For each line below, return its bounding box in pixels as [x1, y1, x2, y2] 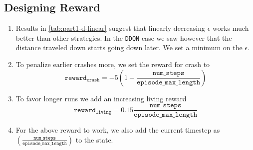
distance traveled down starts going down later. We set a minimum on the [15, 42, 243, 53]
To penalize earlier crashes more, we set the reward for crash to [15, 59, 210, 70]
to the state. [75, 134, 113, 145]
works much [212, 23, 249, 33]
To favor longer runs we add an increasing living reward [15, 93, 187, 103]
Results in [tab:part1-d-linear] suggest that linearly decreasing [15, 23, 205, 33]
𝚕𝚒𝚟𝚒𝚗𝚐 [95, 110, 111, 115]
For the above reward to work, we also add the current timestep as [15, 125, 220, 135]
